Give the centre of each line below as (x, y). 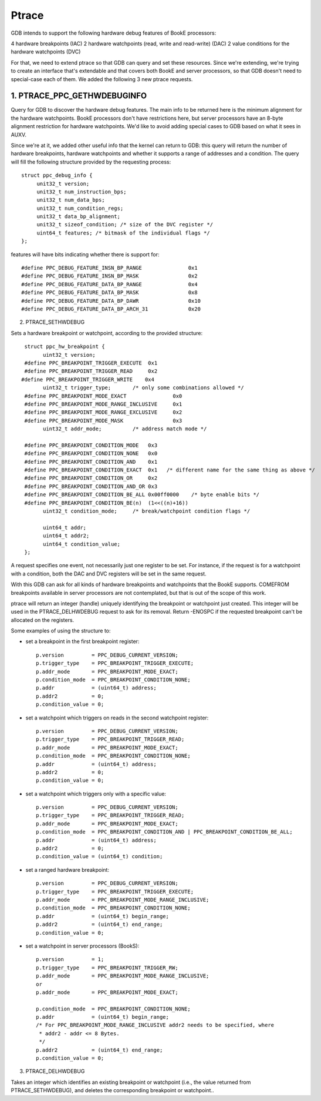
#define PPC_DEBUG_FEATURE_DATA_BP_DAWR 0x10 (111, 301)
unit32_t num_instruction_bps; (82, 192)
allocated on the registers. (43, 620)
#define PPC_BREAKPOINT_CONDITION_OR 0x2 (91, 478)
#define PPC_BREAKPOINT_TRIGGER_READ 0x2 (91, 371)
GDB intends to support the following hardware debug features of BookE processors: (114, 33)
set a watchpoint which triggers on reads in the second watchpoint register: (117, 718)
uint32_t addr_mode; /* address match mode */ (125, 429)
